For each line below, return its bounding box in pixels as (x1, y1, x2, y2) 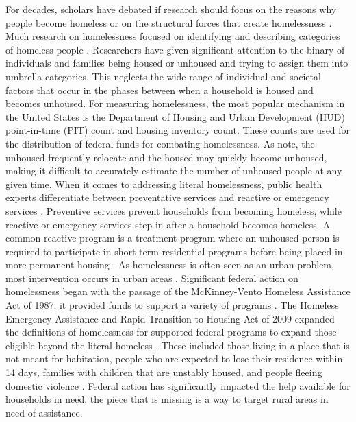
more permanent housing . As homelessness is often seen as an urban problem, (5, 257, 334, 272)
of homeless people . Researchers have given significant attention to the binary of (5, 42, 345, 56)
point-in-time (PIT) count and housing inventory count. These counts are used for (5, 123, 351, 137)
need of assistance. (5, 405, 83, 419)
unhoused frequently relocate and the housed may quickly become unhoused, (5, 150, 327, 164)
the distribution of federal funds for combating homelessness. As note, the (5, 136, 315, 150)
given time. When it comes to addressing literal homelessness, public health (5, 176, 322, 191)
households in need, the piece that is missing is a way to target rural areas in (5, 392, 329, 406)
